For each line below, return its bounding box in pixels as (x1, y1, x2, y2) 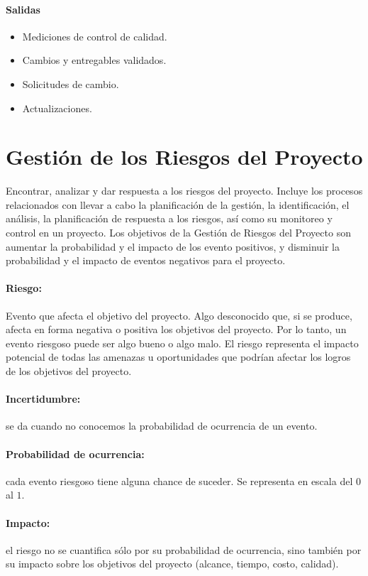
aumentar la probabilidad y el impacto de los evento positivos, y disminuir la (6, 239, 340, 254)
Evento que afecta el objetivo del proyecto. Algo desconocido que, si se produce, (6, 308, 352, 322)
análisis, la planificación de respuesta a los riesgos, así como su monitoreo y (6, 211, 333, 226)
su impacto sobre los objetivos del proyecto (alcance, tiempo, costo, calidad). (6, 556, 339, 571)
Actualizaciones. (22, 100, 92, 115)
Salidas (6, 1, 40, 16)
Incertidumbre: (6, 391, 81, 406)
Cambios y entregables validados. (22, 53, 167, 67)
